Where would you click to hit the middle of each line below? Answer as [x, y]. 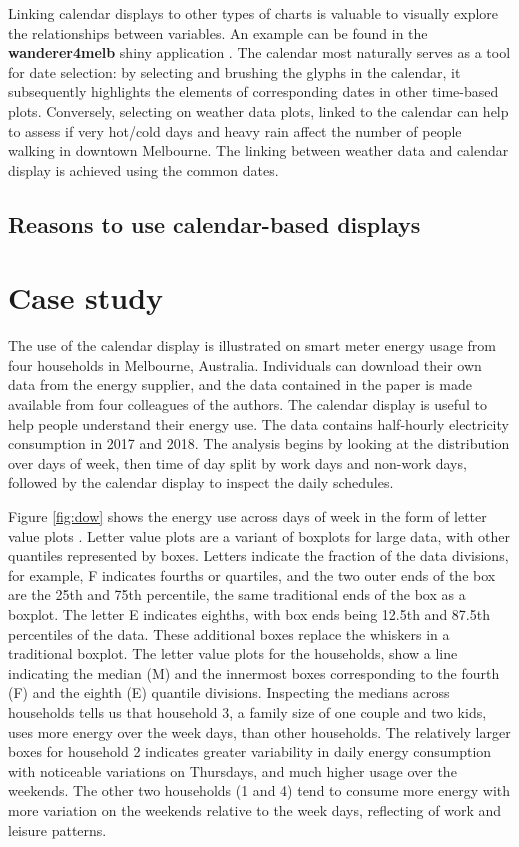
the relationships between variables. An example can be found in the [218, 32]
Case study [86, 297]
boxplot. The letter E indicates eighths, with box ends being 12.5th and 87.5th [249, 613]
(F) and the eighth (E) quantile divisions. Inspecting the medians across [229, 692]
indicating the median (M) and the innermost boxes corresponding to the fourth [254, 672]
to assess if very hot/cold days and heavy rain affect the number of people [235, 130]
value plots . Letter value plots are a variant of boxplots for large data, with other [259, 535]
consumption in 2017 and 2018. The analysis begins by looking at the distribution [259, 443]
